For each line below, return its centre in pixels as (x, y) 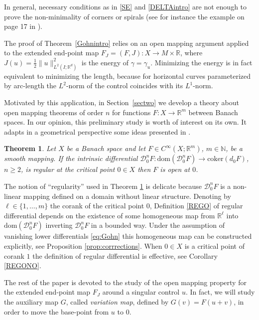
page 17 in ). (23, 26)
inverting (59, 225)
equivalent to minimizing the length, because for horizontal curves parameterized (128, 76)
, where (191, 53)
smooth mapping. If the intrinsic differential (71, 158)
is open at (175, 169)
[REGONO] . (23, 265)
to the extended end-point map (52, 53)
